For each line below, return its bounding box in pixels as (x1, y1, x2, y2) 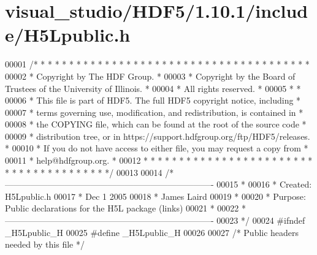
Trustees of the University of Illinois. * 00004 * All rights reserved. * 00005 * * (5, 82, 301, 94)
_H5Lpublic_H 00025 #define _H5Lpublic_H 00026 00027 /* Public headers (5, 226, 299, 238)
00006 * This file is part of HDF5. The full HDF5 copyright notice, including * (5, 94, 301, 107)
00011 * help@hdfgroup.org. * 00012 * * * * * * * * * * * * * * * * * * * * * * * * (5, 154, 313, 167)
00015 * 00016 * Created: (216, 178, 312, 191)
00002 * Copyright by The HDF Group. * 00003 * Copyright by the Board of (5, 69, 296, 82)
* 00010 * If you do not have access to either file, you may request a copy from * (5, 142, 308, 154)
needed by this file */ (5, 238, 85, 251)
